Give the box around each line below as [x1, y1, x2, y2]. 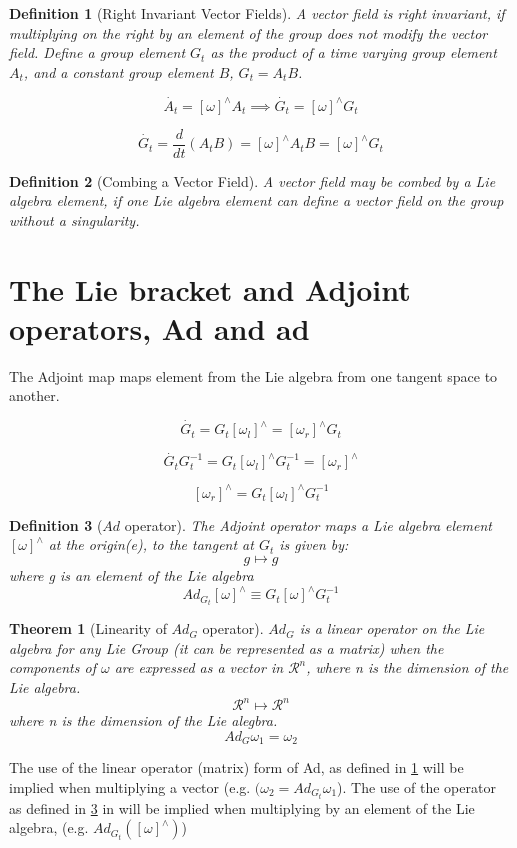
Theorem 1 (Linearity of [9, 618, 167, 639]
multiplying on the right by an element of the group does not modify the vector [9, 22, 488, 43]
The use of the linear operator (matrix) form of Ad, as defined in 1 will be [9, 757, 464, 778]
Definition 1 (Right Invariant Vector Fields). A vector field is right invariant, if [9, 3, 505, 23]
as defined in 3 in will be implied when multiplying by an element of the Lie [9, 797, 475, 818]
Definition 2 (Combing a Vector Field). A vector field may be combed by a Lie [9, 170, 496, 191]
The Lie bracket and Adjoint [9, 268, 411, 309]
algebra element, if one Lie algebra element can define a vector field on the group [9, 190, 504, 211]
